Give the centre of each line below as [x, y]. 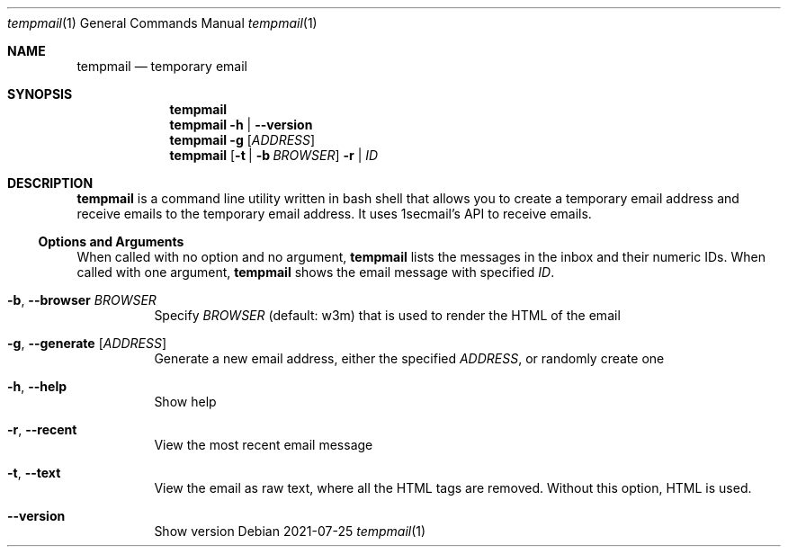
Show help [185, 402]
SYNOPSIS [40, 94]
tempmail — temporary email [162, 66]
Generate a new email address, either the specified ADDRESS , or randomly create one [409, 358]
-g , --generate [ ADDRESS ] [87, 343]
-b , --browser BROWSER [82, 300]
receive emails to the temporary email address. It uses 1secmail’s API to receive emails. [334, 214]
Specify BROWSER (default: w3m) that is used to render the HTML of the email [387, 315]
